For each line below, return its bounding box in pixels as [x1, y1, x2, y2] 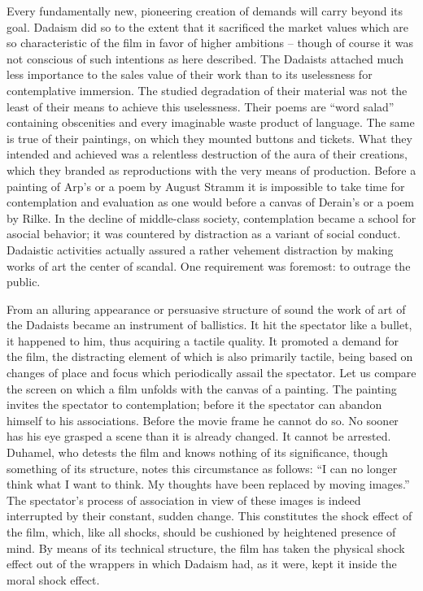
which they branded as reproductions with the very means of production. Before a [7, 161, 416, 178]
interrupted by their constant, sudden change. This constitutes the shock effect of [7, 507, 412, 524]
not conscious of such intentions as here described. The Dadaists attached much [7, 50, 404, 67]
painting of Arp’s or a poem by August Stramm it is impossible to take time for [7, 177, 405, 194]
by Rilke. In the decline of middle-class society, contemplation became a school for [7, 209, 416, 226]
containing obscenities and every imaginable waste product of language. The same [7, 114, 415, 131]
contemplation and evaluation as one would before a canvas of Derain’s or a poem [7, 193, 415, 211]
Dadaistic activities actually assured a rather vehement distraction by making [7, 241, 394, 258]
